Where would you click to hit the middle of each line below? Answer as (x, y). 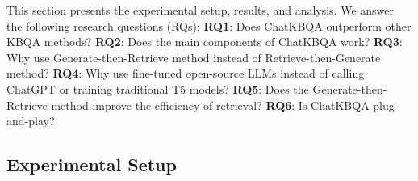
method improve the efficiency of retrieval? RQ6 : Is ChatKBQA (210, 105)
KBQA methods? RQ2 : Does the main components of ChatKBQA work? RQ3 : (205, 42)
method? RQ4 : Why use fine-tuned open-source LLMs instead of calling (186, 73)
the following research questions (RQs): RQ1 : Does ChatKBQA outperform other (209, 25)
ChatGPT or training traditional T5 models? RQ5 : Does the (158, 88)
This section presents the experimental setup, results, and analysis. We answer (201, 10)
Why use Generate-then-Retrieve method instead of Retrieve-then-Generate (194, 57)
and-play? (31, 121)
